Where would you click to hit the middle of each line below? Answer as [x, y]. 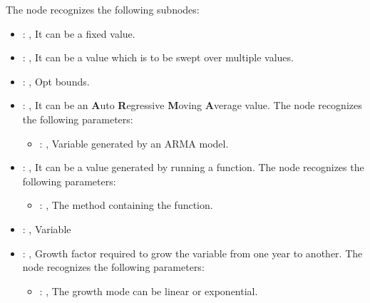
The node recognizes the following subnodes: [103, 9]
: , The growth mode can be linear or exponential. [149, 291]
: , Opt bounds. [56, 81]
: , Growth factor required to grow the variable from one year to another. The [192, 253]
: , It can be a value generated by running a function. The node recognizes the [193, 167]
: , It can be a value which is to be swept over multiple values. [158, 57]
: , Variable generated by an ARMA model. [134, 143]
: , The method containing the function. [126, 205]
